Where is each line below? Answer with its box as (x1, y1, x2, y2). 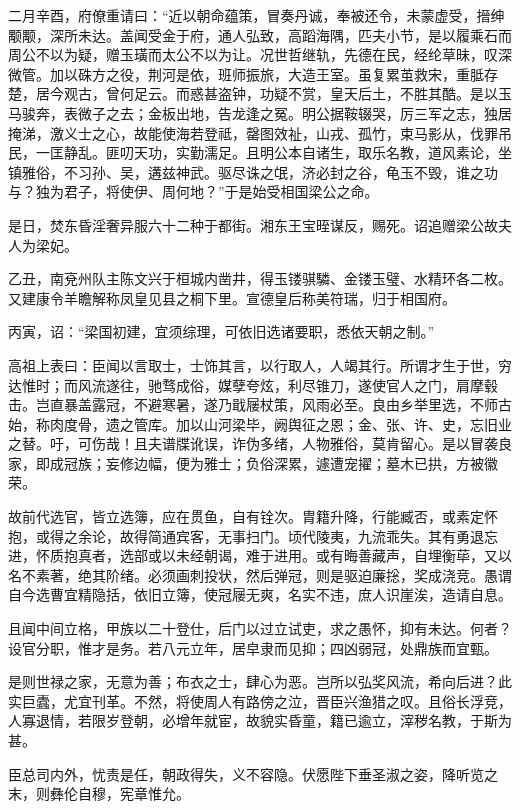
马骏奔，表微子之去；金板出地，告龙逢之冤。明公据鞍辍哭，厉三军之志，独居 (8, 102, 512, 123)
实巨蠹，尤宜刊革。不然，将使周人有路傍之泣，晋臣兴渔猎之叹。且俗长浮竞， (8, 690, 512, 711)
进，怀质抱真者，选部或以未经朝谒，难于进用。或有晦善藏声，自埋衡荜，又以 (8, 545, 512, 566)
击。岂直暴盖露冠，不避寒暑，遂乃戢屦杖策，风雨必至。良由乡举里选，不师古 (8, 394, 512, 415)
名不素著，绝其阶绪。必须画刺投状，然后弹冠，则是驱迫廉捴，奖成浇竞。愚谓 (8, 564, 512, 585)
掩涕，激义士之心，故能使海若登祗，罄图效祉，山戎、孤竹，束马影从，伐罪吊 (8, 122, 512, 143)
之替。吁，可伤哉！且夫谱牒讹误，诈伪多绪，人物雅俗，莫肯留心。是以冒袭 (8, 433, 498, 454)
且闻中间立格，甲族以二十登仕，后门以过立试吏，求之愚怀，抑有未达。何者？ (8, 618, 512, 639)
